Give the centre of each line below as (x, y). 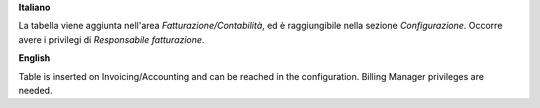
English (34, 58)
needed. (35, 90)
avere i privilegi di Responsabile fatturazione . (111, 39)
